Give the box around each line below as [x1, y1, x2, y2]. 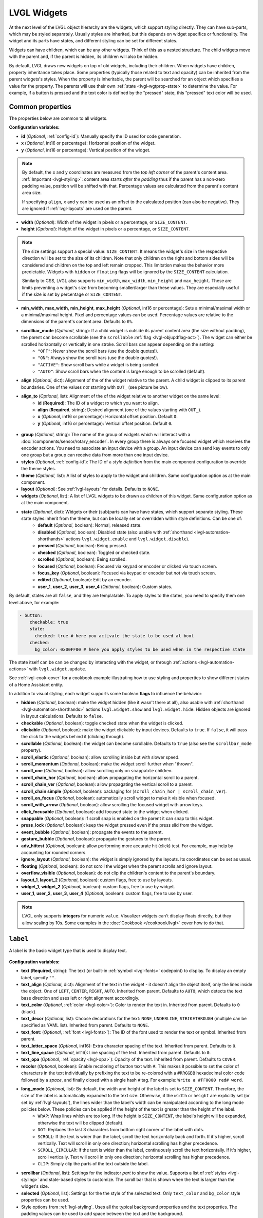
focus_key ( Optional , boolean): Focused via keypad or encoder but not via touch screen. [38, 570, 216, 576]
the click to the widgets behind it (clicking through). [21, 734, 125, 740]
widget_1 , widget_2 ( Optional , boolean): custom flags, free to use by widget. [21, 884, 175, 889]
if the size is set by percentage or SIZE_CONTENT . [22, 291, 123, 297]
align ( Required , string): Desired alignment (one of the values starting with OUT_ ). [38, 407, 202, 413]
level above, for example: [9, 599, 59, 605]
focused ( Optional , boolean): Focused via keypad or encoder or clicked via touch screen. [38, 563, 218, 569]
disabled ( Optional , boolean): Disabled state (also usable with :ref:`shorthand [38, 529, 193, 535]
